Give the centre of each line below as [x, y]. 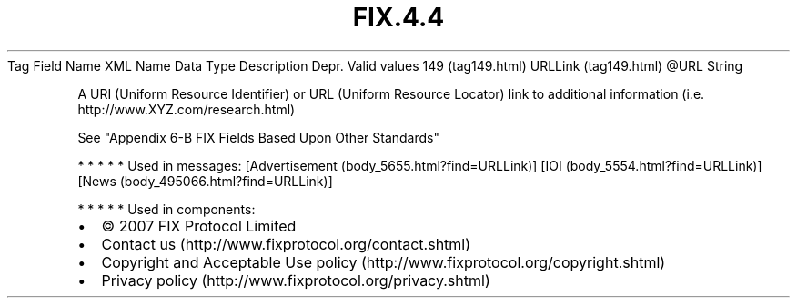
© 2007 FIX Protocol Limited [199, 226]
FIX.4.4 [398, 17]
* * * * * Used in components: [166, 209]
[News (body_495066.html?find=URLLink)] [205, 181]
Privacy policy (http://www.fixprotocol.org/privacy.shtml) [296, 280]
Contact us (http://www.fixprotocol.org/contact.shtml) [286, 244]
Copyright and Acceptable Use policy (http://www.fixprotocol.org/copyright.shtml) [383, 262]
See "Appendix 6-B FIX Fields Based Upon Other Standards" [258, 137]
